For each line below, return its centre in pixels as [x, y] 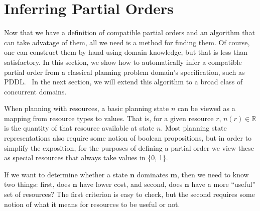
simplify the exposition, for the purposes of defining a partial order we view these [129, 147]
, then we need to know [213, 174]
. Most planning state [194, 128]
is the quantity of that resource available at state [79, 128]
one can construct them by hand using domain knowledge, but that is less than [126, 52]
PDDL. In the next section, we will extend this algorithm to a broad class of [123, 82]
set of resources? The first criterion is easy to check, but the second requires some [129, 194]
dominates [152, 174]
